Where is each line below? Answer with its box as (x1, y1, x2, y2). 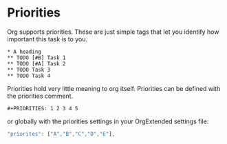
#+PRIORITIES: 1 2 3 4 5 (7, 105, 78, 112)
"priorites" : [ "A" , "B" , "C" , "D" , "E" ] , (7, 130, 116, 137)
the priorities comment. (7, 92, 74, 100)
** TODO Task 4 (7, 72, 51, 79)
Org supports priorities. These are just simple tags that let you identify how (7, 28, 219, 36)
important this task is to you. (7, 34, 88, 43)
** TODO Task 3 (7, 66, 51, 73)
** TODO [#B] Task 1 (7, 54, 67, 61)
